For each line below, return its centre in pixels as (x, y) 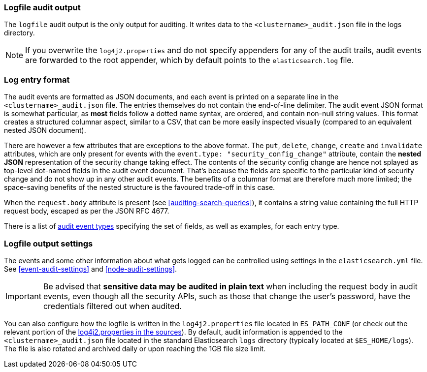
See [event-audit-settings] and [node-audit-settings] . (91, 269)
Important (23, 296)
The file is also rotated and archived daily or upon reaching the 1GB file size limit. (135, 348)
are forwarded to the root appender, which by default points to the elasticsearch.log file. (190, 60)
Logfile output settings (49, 243)
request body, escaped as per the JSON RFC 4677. (87, 211)
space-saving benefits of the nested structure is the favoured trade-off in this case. (140, 187)
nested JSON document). (45, 130)
